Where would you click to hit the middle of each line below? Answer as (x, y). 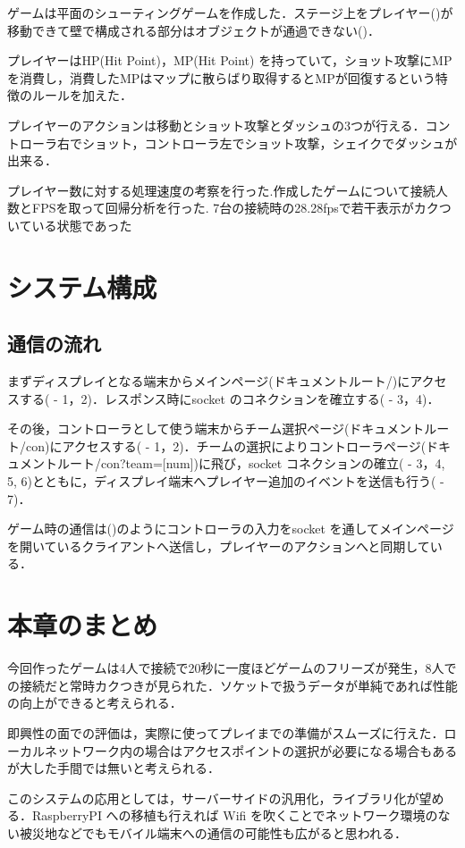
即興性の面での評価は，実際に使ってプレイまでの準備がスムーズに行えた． (226, 732)
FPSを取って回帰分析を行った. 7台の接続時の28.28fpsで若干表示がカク (235, 208)
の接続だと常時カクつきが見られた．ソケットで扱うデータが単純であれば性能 (232, 685)
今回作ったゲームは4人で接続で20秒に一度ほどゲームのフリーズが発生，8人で (232, 668)
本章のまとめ (83, 625)
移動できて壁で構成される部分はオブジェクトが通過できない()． (194, 30)
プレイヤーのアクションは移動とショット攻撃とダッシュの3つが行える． (216, 125)
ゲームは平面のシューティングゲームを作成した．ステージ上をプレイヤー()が (230, 13)
